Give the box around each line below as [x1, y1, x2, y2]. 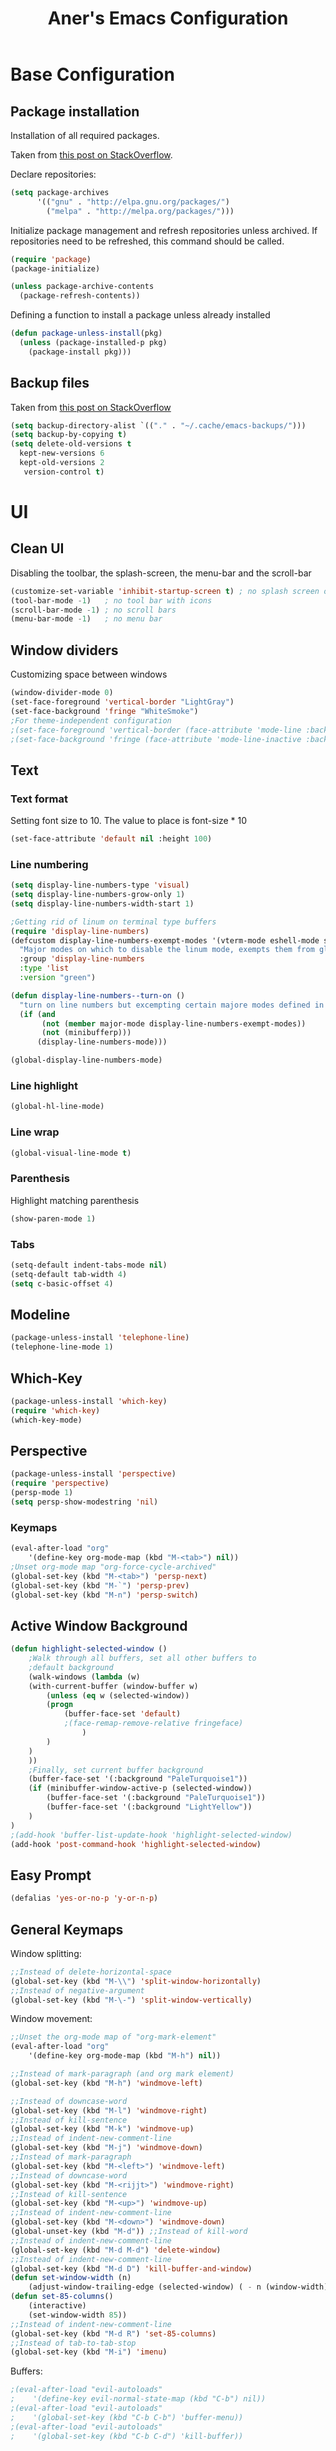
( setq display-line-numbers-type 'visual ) [10, 880, 190, 891]
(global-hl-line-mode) [10, 1102, 105, 1112]
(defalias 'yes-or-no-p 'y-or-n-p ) [10, 1893, 159, 1904]
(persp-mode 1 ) [10, 1488, 74, 1498]
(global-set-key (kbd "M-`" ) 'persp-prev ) [10, 1580, 190, 1591]
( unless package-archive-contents [10, 282, 155, 292]
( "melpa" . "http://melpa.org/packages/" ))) [46, 206, 235, 216]
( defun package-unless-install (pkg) [10, 328, 163, 339]
